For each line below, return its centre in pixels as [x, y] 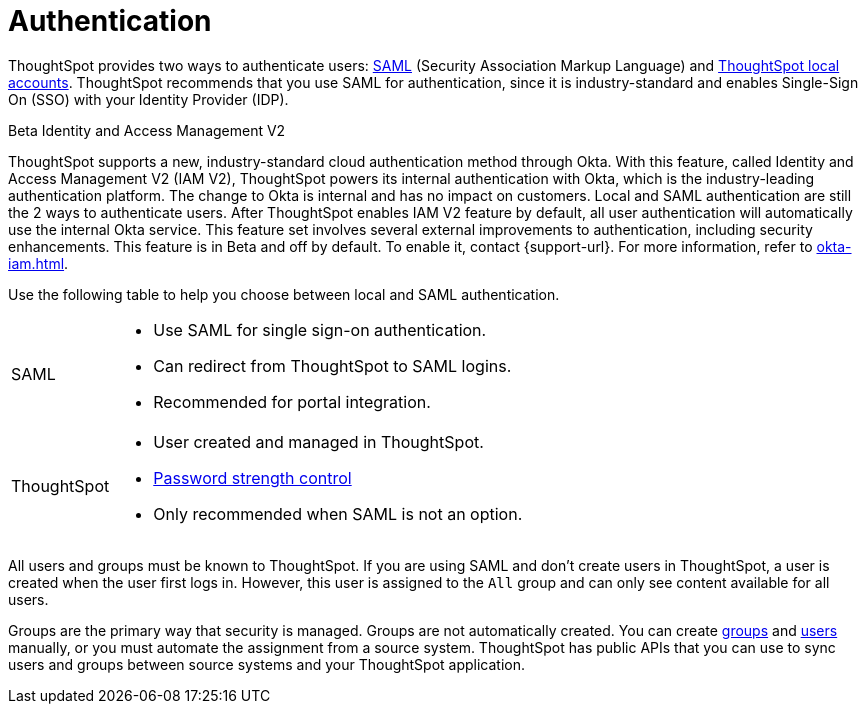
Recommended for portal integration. [292, 401]
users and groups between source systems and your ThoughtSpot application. [267, 664]
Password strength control [252, 477]
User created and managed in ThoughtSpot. [318, 441]
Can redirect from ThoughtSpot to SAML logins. [332, 365]
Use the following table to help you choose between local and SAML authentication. [284, 294]
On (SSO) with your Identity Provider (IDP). [148, 99]
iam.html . [38, 263]
